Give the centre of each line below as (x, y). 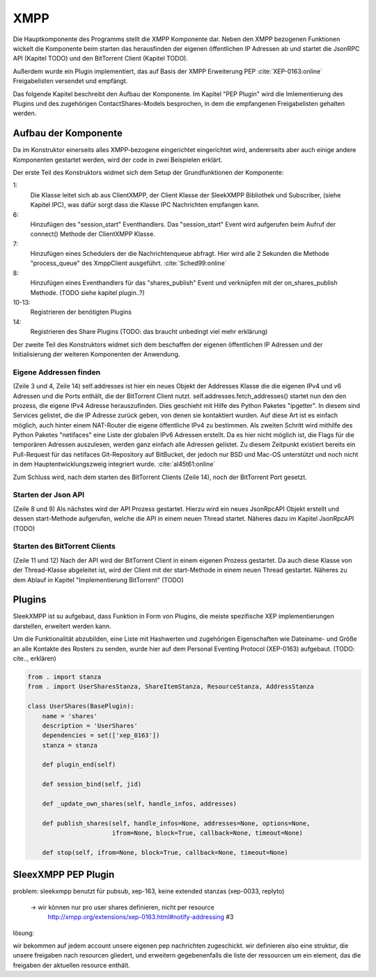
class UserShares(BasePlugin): (81, 706)
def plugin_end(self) (79, 765)
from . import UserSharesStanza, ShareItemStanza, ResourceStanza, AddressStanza (171, 687)
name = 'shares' (70, 716)
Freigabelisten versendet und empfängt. (70, 81)
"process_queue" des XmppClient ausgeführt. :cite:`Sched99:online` (128, 263)
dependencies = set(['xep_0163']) (101, 735)
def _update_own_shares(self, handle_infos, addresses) (140, 804)
